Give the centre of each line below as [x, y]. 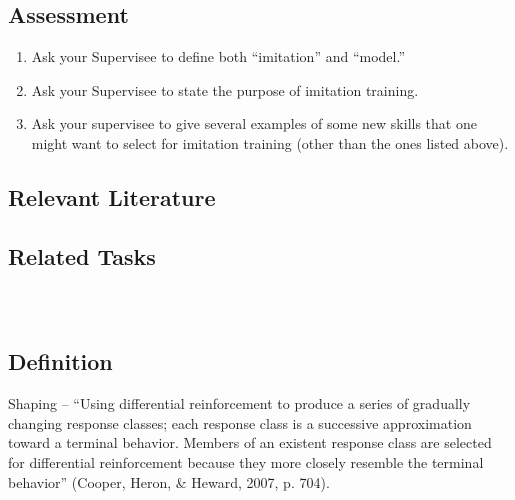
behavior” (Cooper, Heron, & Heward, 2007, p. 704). [169, 481]
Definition [60, 361]
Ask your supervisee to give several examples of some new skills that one [254, 123]
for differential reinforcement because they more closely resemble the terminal [246, 461]
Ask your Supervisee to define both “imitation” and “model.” [218, 56]
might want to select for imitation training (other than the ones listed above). [270, 142]
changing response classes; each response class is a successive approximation [240, 422]
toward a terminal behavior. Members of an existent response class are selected [250, 442]
